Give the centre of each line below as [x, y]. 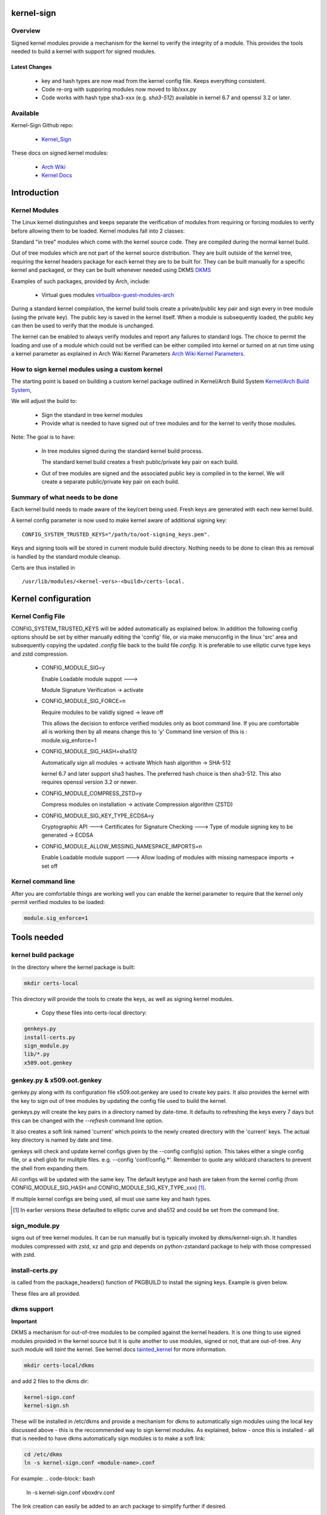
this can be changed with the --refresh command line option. [87, 1120]
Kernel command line [43, 882]
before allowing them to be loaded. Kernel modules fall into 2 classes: [98, 231]
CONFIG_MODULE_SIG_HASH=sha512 [89, 751]
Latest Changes [31, 67]
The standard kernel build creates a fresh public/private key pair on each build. [140, 462]
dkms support [32, 1309]
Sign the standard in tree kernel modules [92, 415]
